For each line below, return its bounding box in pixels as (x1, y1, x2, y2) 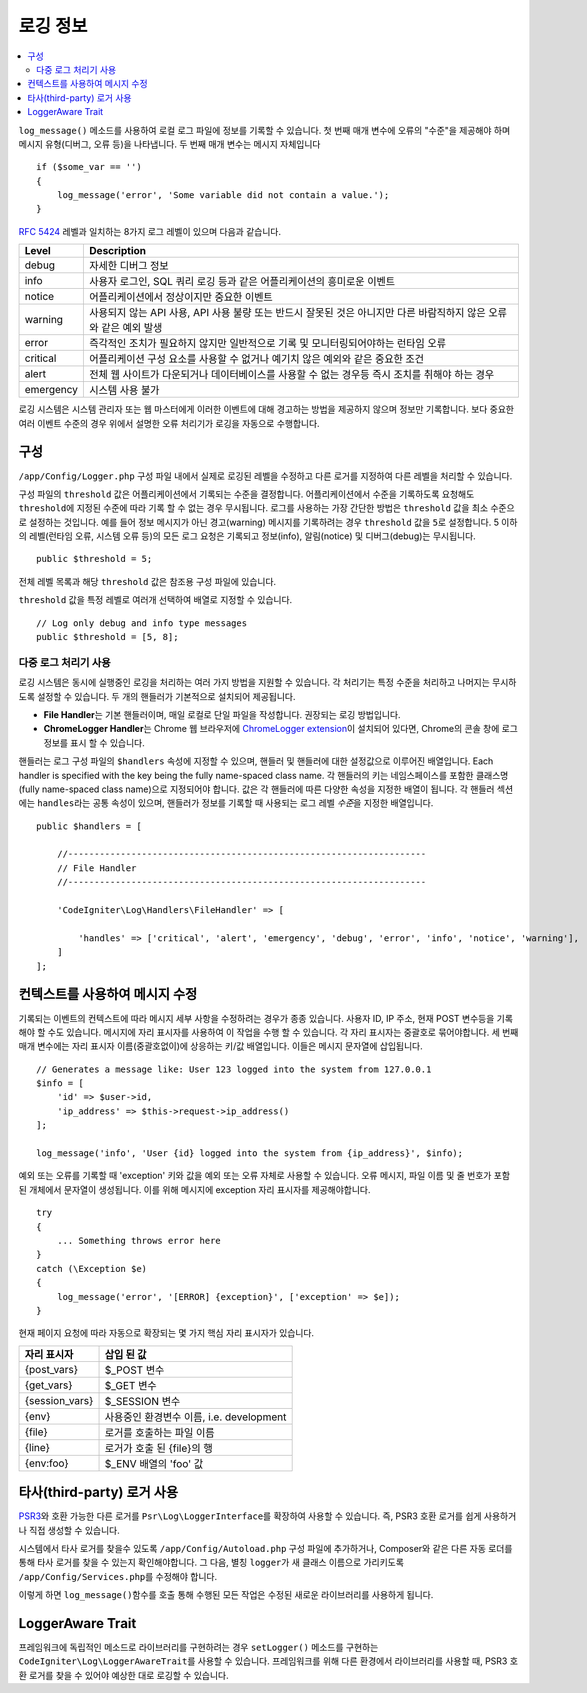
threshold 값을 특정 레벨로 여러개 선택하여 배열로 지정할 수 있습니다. (18, 594, 293, 606)
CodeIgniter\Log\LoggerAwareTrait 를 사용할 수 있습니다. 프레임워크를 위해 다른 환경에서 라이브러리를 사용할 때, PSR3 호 (18, 1655, 519, 1667)
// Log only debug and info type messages (36, 617, 248, 629)
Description (89, 244, 147, 258)
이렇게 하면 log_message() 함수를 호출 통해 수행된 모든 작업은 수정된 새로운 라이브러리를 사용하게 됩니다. (18, 1589, 434, 1601)
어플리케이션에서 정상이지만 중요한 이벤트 (89, 290, 274, 304)
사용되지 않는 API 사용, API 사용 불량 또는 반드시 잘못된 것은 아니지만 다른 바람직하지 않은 (89, 306, 486, 320)
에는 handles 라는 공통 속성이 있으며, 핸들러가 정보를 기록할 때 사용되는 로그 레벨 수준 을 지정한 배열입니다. (18, 797, 434, 809)
